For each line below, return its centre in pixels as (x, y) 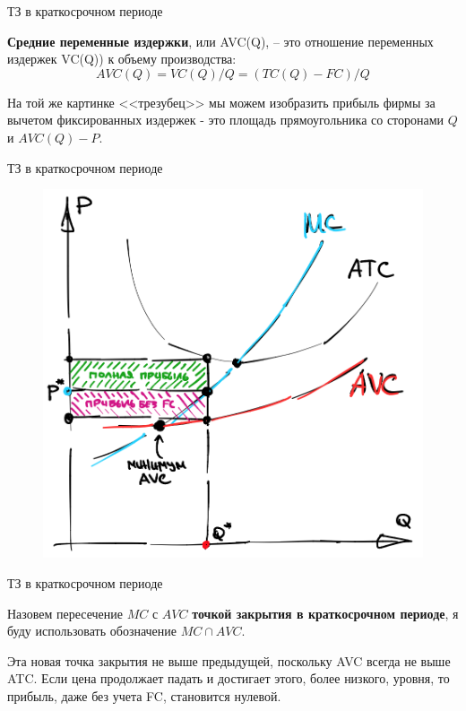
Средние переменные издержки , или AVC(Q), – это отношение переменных (220, 41)
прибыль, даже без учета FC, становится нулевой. (144, 695)
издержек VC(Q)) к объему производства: (122, 59)
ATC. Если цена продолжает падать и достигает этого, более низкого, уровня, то (229, 678)
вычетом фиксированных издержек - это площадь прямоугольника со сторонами (226, 120)
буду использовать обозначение (92, 631)
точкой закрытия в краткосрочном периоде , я (325, 613)
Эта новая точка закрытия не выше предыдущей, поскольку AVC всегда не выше (229, 660)
